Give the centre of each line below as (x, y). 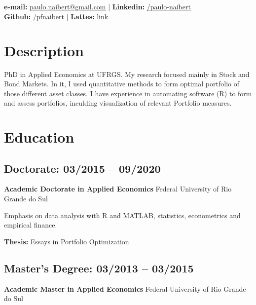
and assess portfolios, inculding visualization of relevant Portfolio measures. (118, 103)
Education (39, 137)
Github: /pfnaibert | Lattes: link (56, 16)
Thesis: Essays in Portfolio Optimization (67, 241)
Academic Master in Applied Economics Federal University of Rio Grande (125, 288)
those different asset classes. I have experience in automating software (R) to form (128, 93)
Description (44, 50)
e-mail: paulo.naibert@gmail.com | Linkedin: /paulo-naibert (97, 7)
